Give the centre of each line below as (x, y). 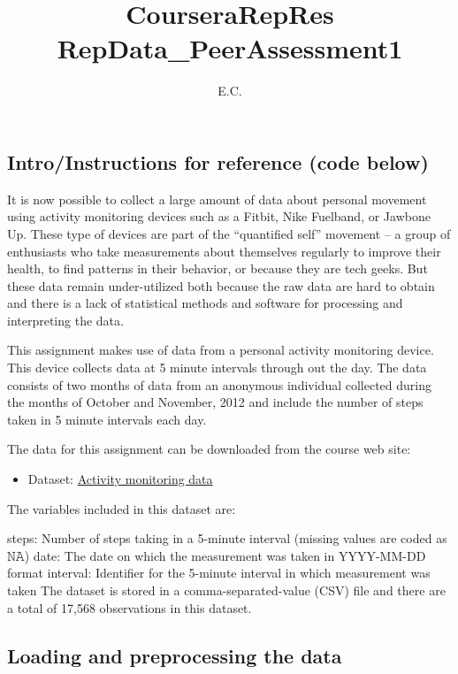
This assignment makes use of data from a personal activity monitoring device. (221, 350)
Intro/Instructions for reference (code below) (218, 161)
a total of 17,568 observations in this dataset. (130, 607)
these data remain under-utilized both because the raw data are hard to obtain (221, 285)
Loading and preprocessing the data (175, 655)
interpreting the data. (65, 320)
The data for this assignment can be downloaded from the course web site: (209, 449)
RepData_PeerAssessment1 (230, 48)
